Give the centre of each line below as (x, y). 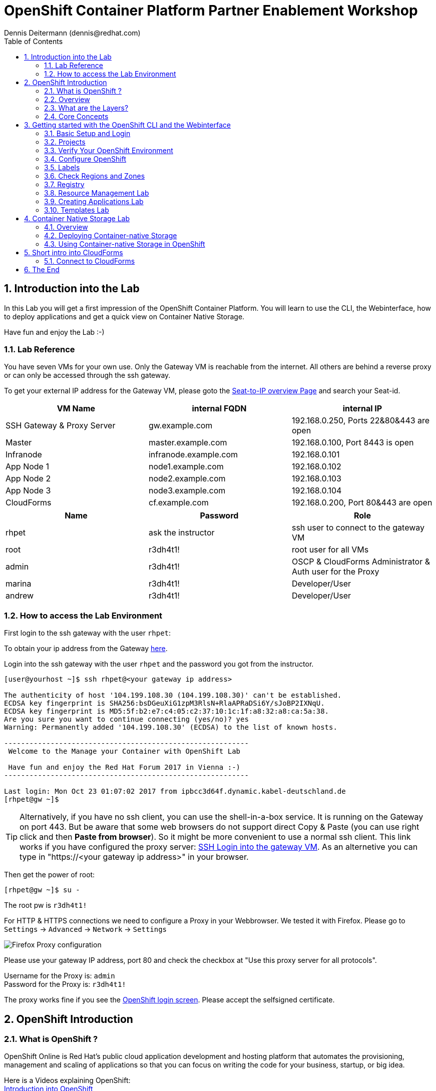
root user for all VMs (330, 550)
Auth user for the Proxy (335, 572)
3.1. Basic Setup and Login (87, 133)
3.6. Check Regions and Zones (95, 176)
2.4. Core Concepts (76, 116)
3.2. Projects (65, 142)
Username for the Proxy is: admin (60, 976)
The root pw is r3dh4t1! (46, 905)
